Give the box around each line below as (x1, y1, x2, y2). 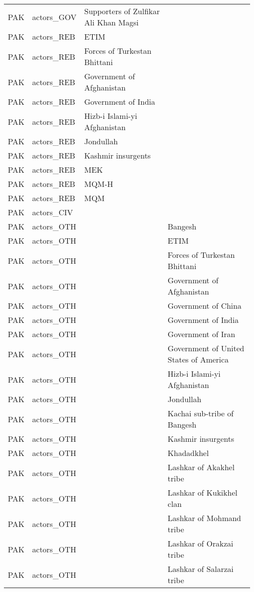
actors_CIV (32, 206, 73, 218)
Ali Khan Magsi (84, 17, 139, 28)
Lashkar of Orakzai (168, 538, 233, 549)
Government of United (168, 342, 244, 354)
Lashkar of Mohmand (168, 512, 241, 524)
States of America (168, 354, 229, 365)
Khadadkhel (168, 447, 209, 458)
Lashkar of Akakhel (168, 461, 235, 473)
